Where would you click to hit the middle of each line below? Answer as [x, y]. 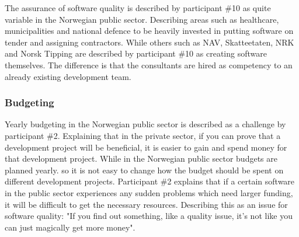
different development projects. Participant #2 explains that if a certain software [150, 181]
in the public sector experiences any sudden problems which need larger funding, [149, 192]
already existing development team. [68, 76]
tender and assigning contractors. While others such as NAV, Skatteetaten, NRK [149, 42]
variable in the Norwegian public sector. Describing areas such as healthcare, [142, 19]
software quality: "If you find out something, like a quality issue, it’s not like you [149, 216]
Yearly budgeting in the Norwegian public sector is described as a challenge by [145, 124]
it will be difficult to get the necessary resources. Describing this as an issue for [146, 204]
